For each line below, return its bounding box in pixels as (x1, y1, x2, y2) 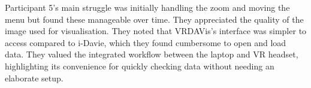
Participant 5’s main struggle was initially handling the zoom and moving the (5, 1, 290, 13)
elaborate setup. (5, 71, 64, 84)
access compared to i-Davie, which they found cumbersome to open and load (5, 36, 286, 48)
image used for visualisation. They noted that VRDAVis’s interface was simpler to (5, 25, 307, 37)
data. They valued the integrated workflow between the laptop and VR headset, (5, 48, 298, 60)
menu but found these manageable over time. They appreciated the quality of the (5, 13, 304, 25)
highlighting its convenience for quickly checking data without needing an (5, 59, 274, 72)
